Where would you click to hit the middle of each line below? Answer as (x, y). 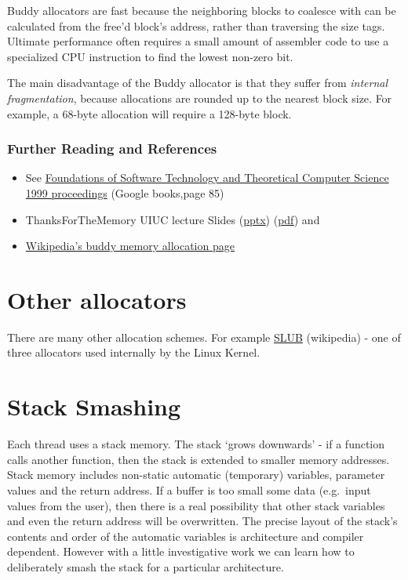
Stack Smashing (94, 406)
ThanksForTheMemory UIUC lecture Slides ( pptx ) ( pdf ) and (173, 219)
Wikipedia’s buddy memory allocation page (130, 246)
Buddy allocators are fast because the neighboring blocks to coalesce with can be (202, 10)
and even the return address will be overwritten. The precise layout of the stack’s (202, 521)
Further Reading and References (112, 149)
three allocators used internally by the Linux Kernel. (134, 352)
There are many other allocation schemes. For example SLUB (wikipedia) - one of (204, 337)
